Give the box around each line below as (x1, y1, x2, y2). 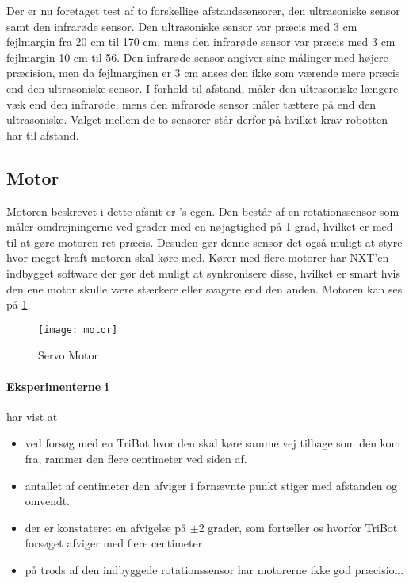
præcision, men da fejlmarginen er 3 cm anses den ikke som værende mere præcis (6, 64, 400, 81)
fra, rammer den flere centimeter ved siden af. (25, 450, 247, 466)
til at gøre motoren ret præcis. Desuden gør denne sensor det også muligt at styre (6, 233, 403, 250)
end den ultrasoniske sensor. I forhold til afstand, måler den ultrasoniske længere (6, 79, 399, 96)
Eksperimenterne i (6, 378, 109, 394)
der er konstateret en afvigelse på (25, 519, 187, 535)
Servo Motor (38, 347, 98, 363)
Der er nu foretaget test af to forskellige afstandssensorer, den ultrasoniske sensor (6, 2, 400, 18)
